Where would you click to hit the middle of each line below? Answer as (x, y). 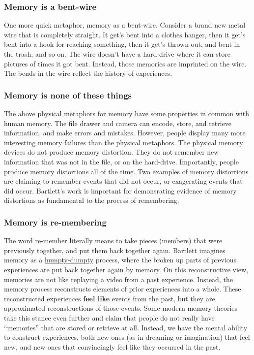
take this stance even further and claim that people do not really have (109, 317)
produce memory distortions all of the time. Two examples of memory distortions (126, 171)
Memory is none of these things (68, 95)
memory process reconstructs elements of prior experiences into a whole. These (123, 289)
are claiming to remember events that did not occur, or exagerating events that (123, 181)
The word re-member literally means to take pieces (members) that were (113, 241)
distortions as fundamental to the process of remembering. (92, 200)
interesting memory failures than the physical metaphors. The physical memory (124, 142)
